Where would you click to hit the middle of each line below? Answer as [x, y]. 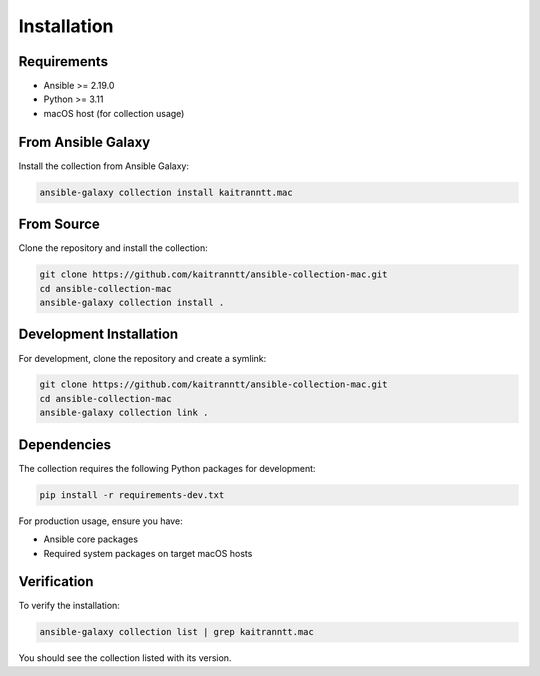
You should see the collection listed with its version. [125, 658]
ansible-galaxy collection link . [124, 413]
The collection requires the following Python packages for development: [167, 468]
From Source [59, 224]
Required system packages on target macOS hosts [148, 553]
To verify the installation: [69, 606]
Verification [56, 581]
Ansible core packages [91, 539]
